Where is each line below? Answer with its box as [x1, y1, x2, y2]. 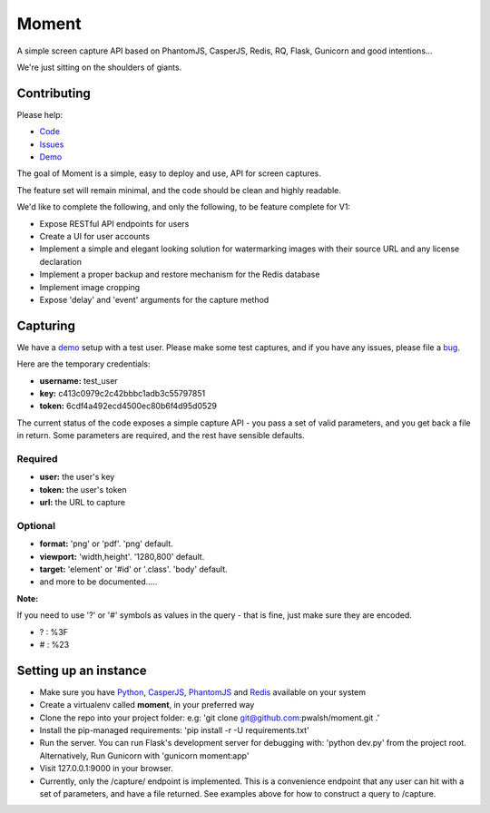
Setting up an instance [16, 662, 147, 678]
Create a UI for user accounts [39, 230, 150, 241]
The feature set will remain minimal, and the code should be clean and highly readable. [16, 184, 342, 195]
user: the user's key [39, 472, 115, 483]
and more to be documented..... [39, 576, 158, 587]
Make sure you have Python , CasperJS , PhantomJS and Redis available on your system [39, 686, 367, 698]
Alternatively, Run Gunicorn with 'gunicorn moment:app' [39, 749, 250, 761]
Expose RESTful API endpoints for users [39, 218, 190, 229]
